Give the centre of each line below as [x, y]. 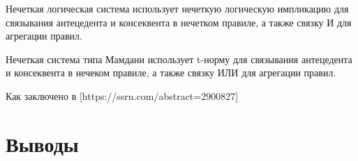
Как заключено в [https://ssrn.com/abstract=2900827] [122, 95]
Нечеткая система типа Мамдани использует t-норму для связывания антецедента [179, 59]
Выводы [42, 143]
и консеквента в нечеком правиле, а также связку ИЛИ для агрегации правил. [171, 73]
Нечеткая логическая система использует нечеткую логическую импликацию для [177, 8]
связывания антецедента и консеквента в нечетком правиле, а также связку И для [179, 22]
